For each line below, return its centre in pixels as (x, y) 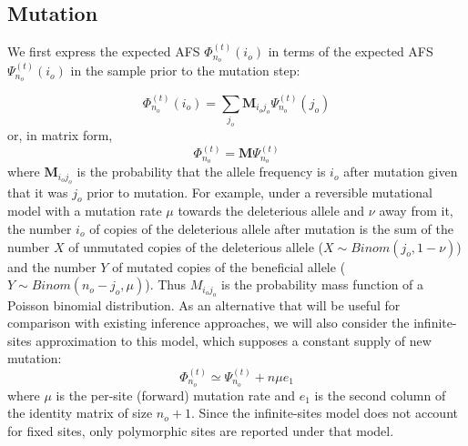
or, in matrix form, (60, 134)
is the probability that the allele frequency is (201, 172)
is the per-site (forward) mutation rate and (176, 395)
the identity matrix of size (80, 413)
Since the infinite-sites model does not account (328, 413)
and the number (52, 266)
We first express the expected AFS (104, 51)
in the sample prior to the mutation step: (185, 71)
